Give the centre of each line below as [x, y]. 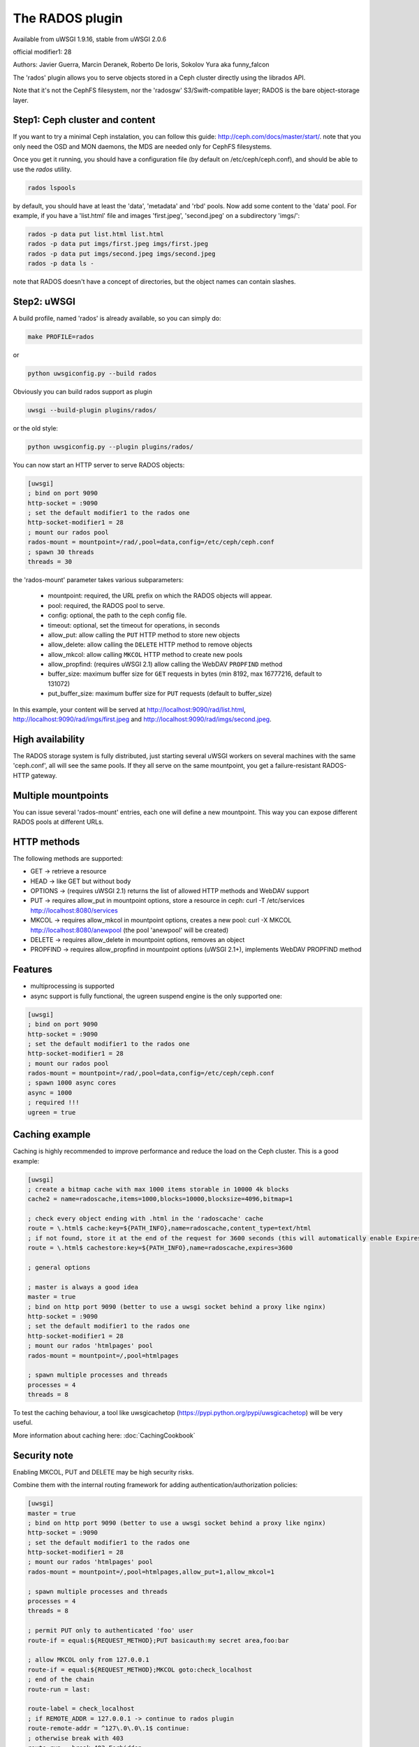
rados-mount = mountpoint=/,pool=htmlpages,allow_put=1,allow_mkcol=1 [151, 1572]
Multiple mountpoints [61, 796]
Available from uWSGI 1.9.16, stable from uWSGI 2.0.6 [90, 39]
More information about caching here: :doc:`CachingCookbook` [104, 1435]
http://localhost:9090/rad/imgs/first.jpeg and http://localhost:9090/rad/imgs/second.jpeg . [142, 719]
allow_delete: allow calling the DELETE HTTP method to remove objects [150, 645]
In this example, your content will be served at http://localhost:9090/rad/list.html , [129, 709]
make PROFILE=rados [61, 336]
